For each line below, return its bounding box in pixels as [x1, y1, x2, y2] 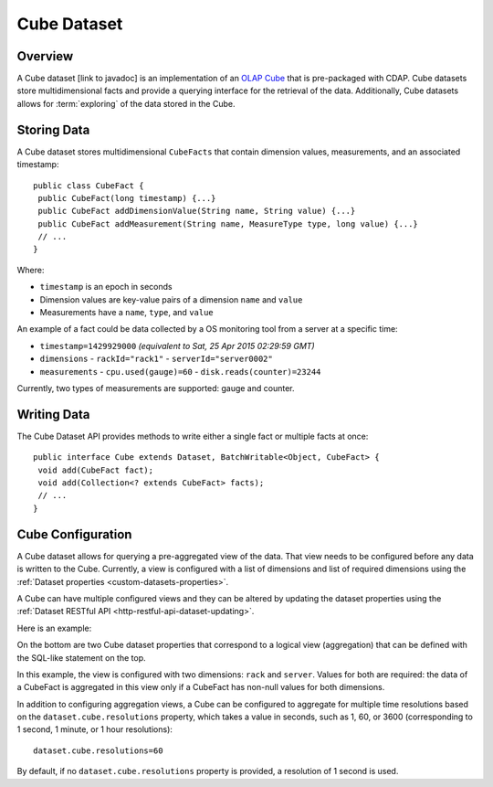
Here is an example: [16, 622, 92, 633]
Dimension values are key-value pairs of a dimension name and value [39, 293, 303, 305]
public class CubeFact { [33, 180, 144, 191]
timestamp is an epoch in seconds [39, 282, 173, 292]
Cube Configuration [16, 526, 132, 542]
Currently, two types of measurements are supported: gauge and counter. [16, 383, 295, 393]
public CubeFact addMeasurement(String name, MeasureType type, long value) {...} [37, 218, 419, 229]
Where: [16, 264, 45, 275]
